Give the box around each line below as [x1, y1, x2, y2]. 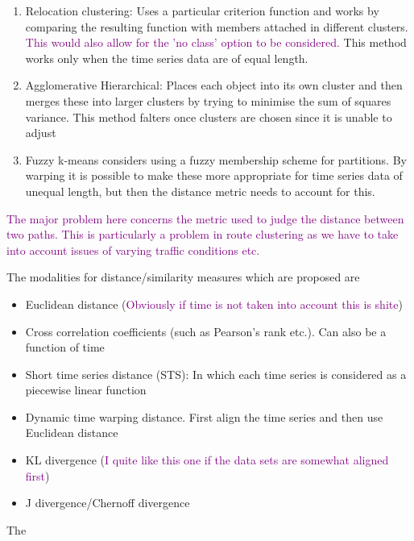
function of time [25, 339, 105, 356]
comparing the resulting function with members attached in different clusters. [25, 18, 408, 35]
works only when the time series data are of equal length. [25, 49, 308, 66]
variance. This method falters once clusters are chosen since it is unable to [25, 108, 392, 125]
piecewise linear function [25, 381, 147, 398]
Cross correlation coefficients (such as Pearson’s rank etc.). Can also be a [25, 323, 387, 339]
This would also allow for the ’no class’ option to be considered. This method [25, 34, 407, 51]
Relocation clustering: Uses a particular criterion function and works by [25, 2, 379, 19]
